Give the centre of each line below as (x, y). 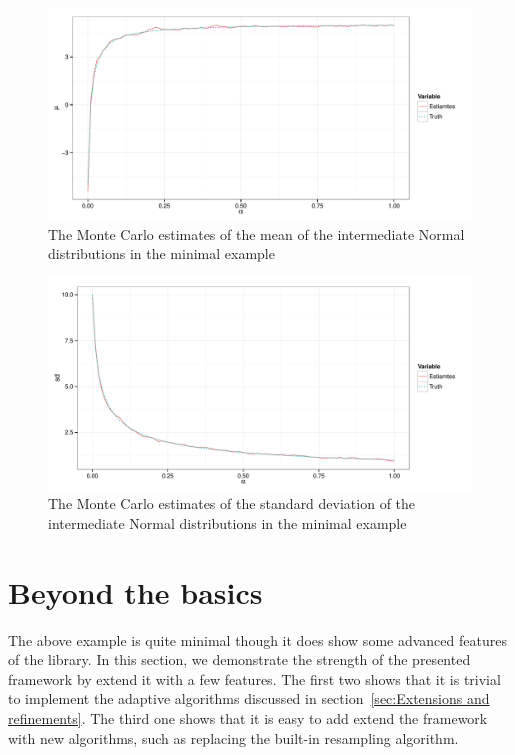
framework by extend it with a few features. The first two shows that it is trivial (254, 678)
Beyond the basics (135, 591)
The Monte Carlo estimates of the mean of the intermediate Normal (256, 233)
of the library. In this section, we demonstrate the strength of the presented (239, 659)
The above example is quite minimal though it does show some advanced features (257, 639)
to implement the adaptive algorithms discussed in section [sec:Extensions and (249, 698)
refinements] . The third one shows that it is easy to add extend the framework (248, 718)
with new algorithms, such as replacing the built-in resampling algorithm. (233, 737)
